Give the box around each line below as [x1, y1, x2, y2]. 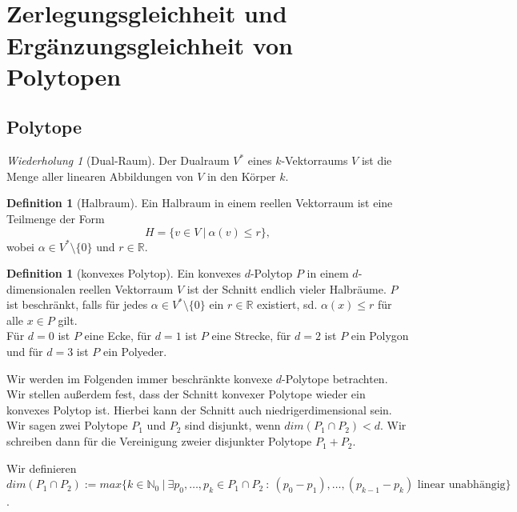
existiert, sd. [257, 296, 318, 313]
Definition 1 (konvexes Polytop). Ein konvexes [6, 265, 241, 282]
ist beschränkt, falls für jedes [6, 296, 148, 313]
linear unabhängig [417, 479, 506, 491]
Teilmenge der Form [6, 210, 105, 226]
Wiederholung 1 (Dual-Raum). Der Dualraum [6, 152, 230, 169]
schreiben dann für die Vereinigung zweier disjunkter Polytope [6, 433, 312, 450]
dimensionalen [6, 280, 76, 297]
